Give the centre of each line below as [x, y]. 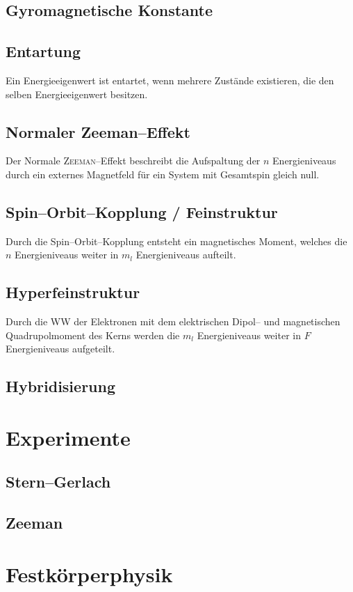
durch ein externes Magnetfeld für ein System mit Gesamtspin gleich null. [163, 174]
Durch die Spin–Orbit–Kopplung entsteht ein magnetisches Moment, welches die [176, 241]
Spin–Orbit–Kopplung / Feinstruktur [142, 211]
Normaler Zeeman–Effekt [98, 131]
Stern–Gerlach [58, 482]
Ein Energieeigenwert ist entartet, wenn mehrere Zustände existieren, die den [170, 80]
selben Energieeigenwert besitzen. [77, 94]
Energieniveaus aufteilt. [186, 255]
